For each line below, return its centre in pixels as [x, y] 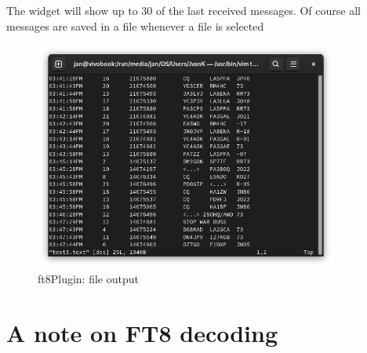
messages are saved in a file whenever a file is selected [135, 25]
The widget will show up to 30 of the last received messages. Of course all [183, 10]
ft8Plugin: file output [88, 279]
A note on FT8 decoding [142, 333]
